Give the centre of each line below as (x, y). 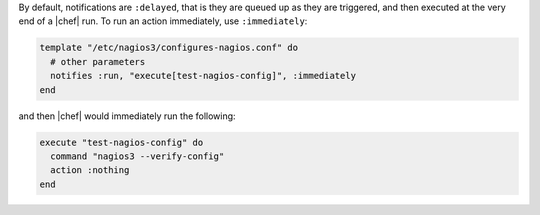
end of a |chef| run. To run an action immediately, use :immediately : (163, 21)
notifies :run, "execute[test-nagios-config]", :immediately (203, 76)
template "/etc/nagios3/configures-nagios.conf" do (169, 48)
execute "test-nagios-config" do (121, 142)
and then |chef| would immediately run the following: (127, 116)
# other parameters (98, 61)
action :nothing (90, 170)
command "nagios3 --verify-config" (137, 156)
